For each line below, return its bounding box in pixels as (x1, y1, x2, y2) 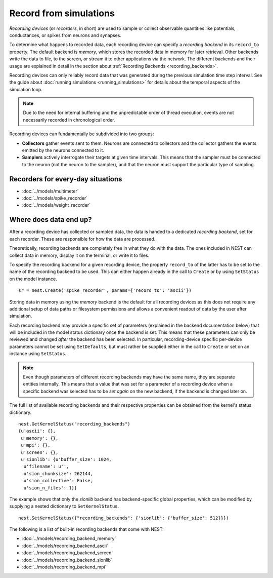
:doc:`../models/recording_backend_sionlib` (22, 557, 112, 563)
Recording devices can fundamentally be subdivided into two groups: (9, 131, 154, 137)
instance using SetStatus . (9, 351, 67, 357)
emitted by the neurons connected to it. (22, 147, 105, 153)
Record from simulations (9, 8, 115, 19)
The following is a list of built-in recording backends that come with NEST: (9, 526, 164, 532)
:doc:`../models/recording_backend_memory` (22, 535, 116, 542)
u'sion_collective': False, (23, 478, 94, 484)
